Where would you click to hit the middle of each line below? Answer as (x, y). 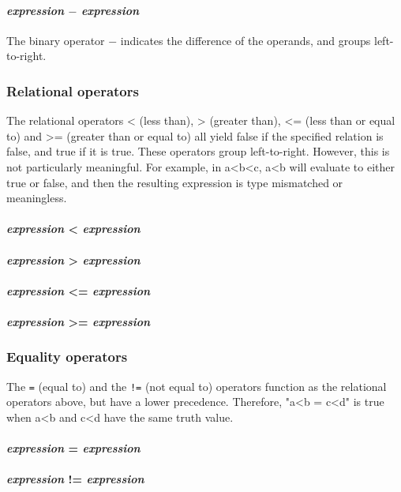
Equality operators (67, 357)
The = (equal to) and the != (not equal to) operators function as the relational (197, 386)
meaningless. (37, 198)
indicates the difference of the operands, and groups (245, 40)
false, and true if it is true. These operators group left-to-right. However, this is (198, 151)
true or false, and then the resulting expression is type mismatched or (175, 182)
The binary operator (56, 40)
